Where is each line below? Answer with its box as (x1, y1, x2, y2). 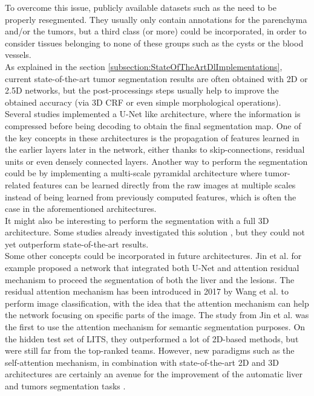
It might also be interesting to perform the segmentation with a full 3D (5, 214, 269, 226)
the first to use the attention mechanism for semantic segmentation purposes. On (5, 321, 306, 333)
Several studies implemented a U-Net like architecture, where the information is (5, 107, 301, 120)
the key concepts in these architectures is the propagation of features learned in (5, 131, 299, 144)
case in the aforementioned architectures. (5, 202, 157, 215)
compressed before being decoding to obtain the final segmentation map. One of (5, 119, 301, 132)
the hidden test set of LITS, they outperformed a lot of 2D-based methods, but (5, 332, 299, 345)
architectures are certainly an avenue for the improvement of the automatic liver (5, 368, 303, 380)
